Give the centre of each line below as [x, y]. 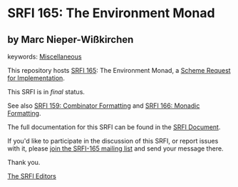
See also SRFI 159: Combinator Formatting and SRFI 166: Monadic [104, 106]
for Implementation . [36, 78]
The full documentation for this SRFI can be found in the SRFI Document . [114, 127]
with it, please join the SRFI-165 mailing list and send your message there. [115, 148]
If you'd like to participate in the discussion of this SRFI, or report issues [113, 141]
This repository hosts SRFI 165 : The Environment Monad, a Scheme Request [119, 70]
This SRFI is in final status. [46, 92]
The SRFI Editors [32, 176]
